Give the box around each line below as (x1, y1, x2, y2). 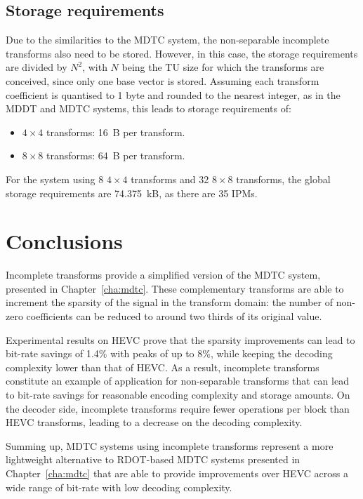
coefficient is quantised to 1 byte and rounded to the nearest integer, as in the (6, 87, 341, 102)
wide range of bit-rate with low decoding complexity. (6, 479, 232, 494)
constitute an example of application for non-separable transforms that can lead (6, 373, 349, 388)
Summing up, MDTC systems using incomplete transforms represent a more (6, 438, 334, 453)
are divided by (6, 60, 67, 74)
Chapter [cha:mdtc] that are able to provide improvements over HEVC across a (6, 465, 348, 480)
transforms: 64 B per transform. (46, 148, 185, 163)
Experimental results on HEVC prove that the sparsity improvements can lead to (6, 332, 355, 347)
